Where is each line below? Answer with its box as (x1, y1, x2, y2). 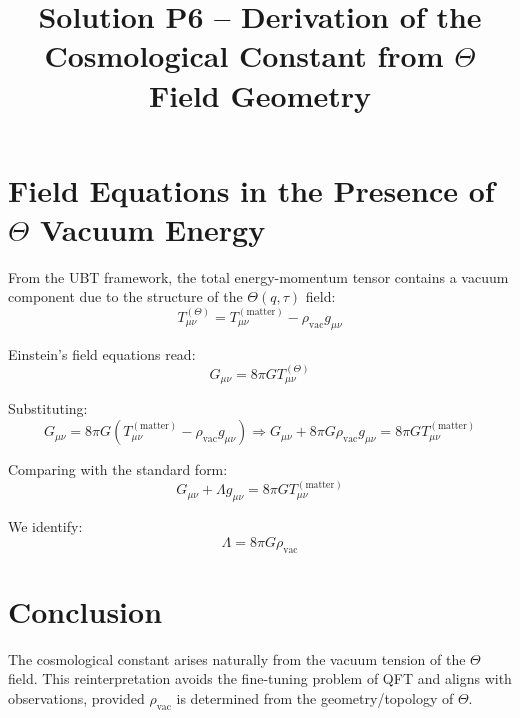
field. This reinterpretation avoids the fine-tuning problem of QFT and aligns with (8, 668, 512, 689)
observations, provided (8, 687, 145, 708)
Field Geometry (148, 74, 372, 115)
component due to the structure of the (8, 286, 243, 307)
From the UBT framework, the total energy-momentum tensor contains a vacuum (8, 266, 509, 287)
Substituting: (8, 398, 88, 419)
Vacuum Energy (40, 208, 266, 249)
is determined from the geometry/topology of (176, 687, 454, 708)
